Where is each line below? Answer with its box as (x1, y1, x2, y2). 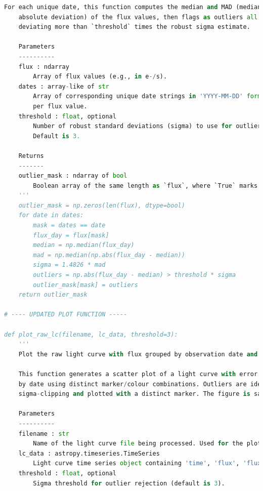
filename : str (18, 430, 69, 437)
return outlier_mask (18, 291, 87, 299)
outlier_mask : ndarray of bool (18, 172, 127, 180)
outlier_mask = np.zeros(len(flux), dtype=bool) (18, 201, 185, 209)
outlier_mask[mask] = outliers (33, 281, 138, 289)
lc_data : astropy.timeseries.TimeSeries (18, 449, 160, 457)
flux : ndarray (18, 63, 69, 70)
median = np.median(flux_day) (33, 241, 135, 249)
